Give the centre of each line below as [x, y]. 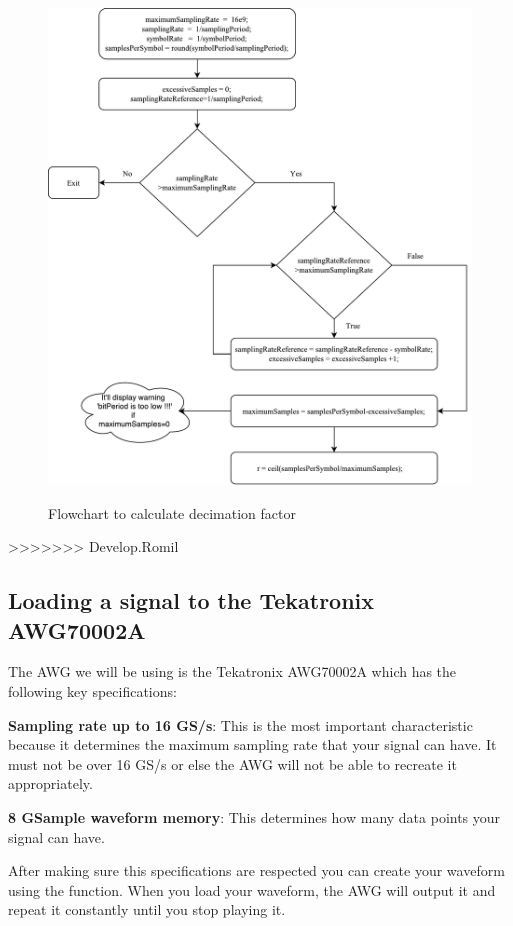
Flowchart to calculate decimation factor [172, 512]
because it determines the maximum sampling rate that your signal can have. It [252, 744]
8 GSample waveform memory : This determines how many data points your [254, 817]
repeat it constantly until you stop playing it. [147, 909]
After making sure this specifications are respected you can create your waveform [256, 870]
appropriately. [50, 783]
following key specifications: [92, 691]
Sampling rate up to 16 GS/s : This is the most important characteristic [240, 724]
